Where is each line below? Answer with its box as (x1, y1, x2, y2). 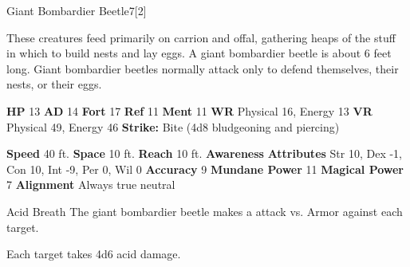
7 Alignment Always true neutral (6, 176, 175, 193)
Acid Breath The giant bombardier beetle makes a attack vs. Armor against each (6, 202, 403, 219)
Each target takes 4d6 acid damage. (6, 245, 181, 262)
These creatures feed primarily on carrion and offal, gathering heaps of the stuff (6, 29, 396, 45)
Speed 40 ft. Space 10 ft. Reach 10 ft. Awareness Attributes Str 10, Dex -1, (6, 145, 402, 162)
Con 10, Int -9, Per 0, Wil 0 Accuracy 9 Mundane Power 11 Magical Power (6, 160, 404, 177)
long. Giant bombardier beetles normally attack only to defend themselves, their (6, 60, 399, 77)
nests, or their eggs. (6, 76, 102, 92)
